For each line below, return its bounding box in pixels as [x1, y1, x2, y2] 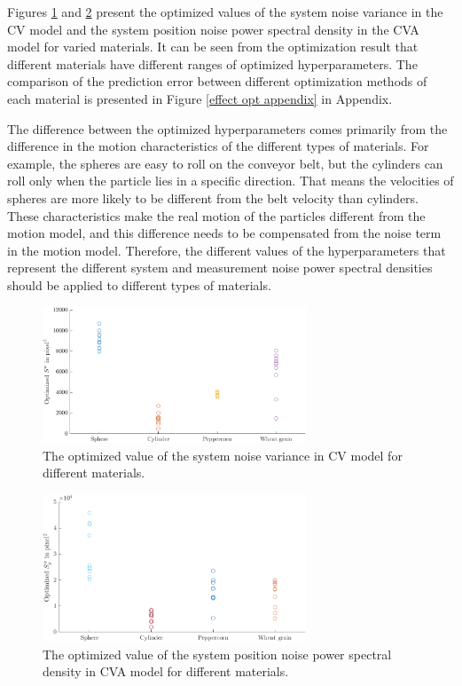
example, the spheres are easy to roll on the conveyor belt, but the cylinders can [7, 154, 443, 172]
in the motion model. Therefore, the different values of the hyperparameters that [7, 240, 446, 259]
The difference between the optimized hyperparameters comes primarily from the [7, 119, 448, 138]
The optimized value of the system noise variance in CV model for [43, 446, 403, 464]
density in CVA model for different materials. [43, 662, 289, 681]
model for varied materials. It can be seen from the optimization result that [7, 37, 419, 56]
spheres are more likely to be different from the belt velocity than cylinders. [7, 188, 419, 207]
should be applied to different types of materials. [7, 275, 271, 294]
